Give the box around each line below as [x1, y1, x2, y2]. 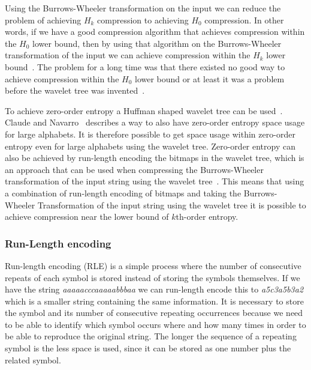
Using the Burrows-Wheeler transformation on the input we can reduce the [5, 2, 281, 14]
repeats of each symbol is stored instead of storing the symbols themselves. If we [5, 271, 300, 284]
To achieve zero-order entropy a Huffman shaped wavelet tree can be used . [5, 104, 283, 117]
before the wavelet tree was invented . [5, 84, 145, 97]
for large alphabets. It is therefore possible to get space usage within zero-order [5, 127, 295, 140]
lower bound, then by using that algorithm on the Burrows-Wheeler [32, 37, 282, 49]
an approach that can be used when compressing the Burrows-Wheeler [5, 163, 264, 175]
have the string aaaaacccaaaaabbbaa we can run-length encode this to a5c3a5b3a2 [5, 283, 304, 296]
